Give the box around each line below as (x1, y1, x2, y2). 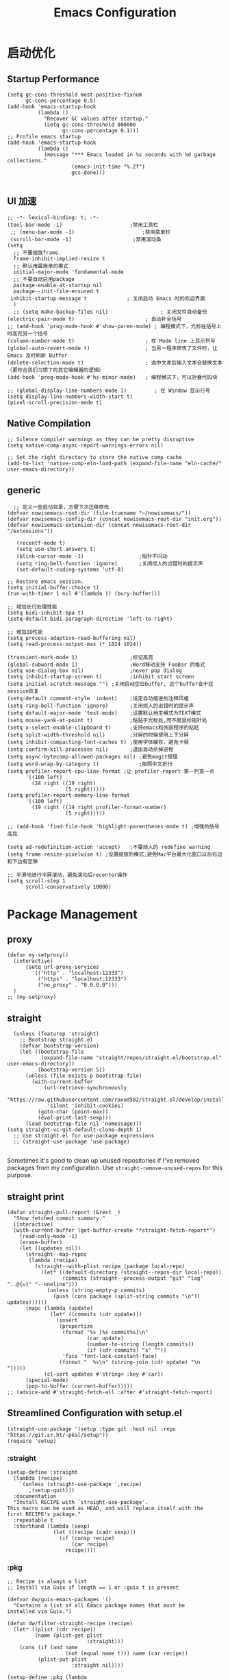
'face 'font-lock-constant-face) (62, 1353, 157, 1360)
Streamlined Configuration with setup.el (7, 1407, 183, 1419)
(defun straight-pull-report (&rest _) (7, 1209, 121, 1216)
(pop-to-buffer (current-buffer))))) (25, 1383, 133, 1390)
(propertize (59, 1323, 94, 1330)
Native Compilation (7, 418, 91, 430)
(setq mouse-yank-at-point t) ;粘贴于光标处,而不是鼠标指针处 (7, 717, 207, 724)
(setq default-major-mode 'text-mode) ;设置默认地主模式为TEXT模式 (7, 710, 201, 717)
